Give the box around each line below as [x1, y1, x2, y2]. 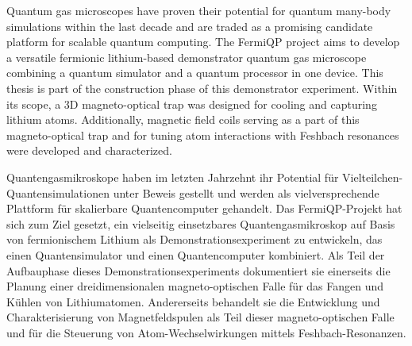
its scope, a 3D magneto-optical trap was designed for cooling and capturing [6, 95, 377, 112]
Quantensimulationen [6, 184, 110, 201]
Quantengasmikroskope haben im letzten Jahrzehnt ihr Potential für [6, 168, 339, 185]
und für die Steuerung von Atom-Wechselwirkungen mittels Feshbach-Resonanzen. [6, 324, 406, 340]
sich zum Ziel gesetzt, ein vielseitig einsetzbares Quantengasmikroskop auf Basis [6, 215, 395, 232]
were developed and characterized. [6, 142, 172, 159]
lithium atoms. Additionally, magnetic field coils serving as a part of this [6, 111, 360, 128]
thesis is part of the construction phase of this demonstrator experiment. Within [6, 79, 398, 96]
